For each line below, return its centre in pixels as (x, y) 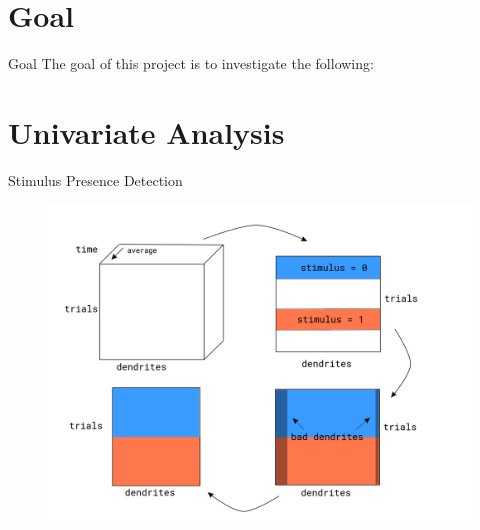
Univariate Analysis (146, 131)
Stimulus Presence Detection (95, 179)
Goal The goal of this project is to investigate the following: (191, 63)
